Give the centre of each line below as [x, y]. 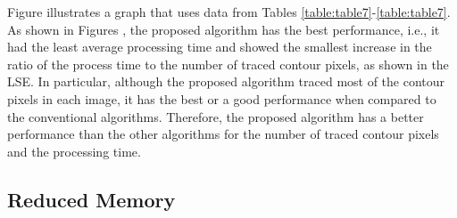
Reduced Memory [91, 199]
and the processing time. [74, 151]
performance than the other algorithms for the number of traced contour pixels [223, 134]
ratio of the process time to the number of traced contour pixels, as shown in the [228, 64]
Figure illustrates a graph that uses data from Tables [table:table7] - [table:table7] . [229, 12]
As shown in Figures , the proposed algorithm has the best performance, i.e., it [224, 29]
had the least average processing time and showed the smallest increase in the [220, 47]
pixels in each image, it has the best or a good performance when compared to [222, 98]
